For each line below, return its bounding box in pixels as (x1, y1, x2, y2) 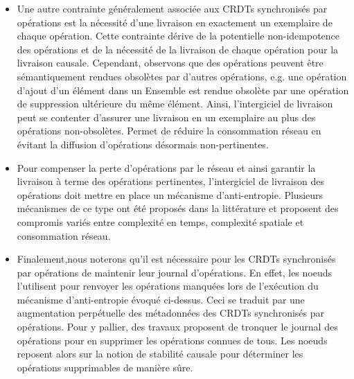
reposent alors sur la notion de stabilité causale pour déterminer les (17, 346, 303, 361)
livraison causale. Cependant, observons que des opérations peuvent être (17, 55, 324, 70)
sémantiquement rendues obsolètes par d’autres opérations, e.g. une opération (17, 69, 347, 83)
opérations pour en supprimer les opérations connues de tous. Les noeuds (17, 333, 328, 347)
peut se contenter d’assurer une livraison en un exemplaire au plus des (17, 109, 316, 124)
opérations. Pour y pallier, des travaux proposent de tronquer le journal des (17, 319, 338, 334)
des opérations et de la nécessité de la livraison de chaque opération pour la (17, 42, 339, 56)
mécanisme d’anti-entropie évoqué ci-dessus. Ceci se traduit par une (17, 292, 305, 306)
